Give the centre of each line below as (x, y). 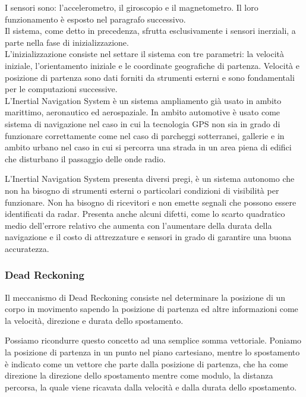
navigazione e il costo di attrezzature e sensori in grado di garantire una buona (148, 237)
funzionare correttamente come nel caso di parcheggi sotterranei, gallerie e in (145, 135)
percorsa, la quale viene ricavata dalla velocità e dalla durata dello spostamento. (151, 387)
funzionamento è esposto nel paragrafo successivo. (95, 19)
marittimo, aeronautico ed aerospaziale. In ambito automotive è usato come (143, 112)
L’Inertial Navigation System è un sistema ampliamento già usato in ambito (143, 100)
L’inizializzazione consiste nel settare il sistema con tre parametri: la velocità (145, 54)
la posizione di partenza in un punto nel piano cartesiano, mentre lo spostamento (152, 352)
